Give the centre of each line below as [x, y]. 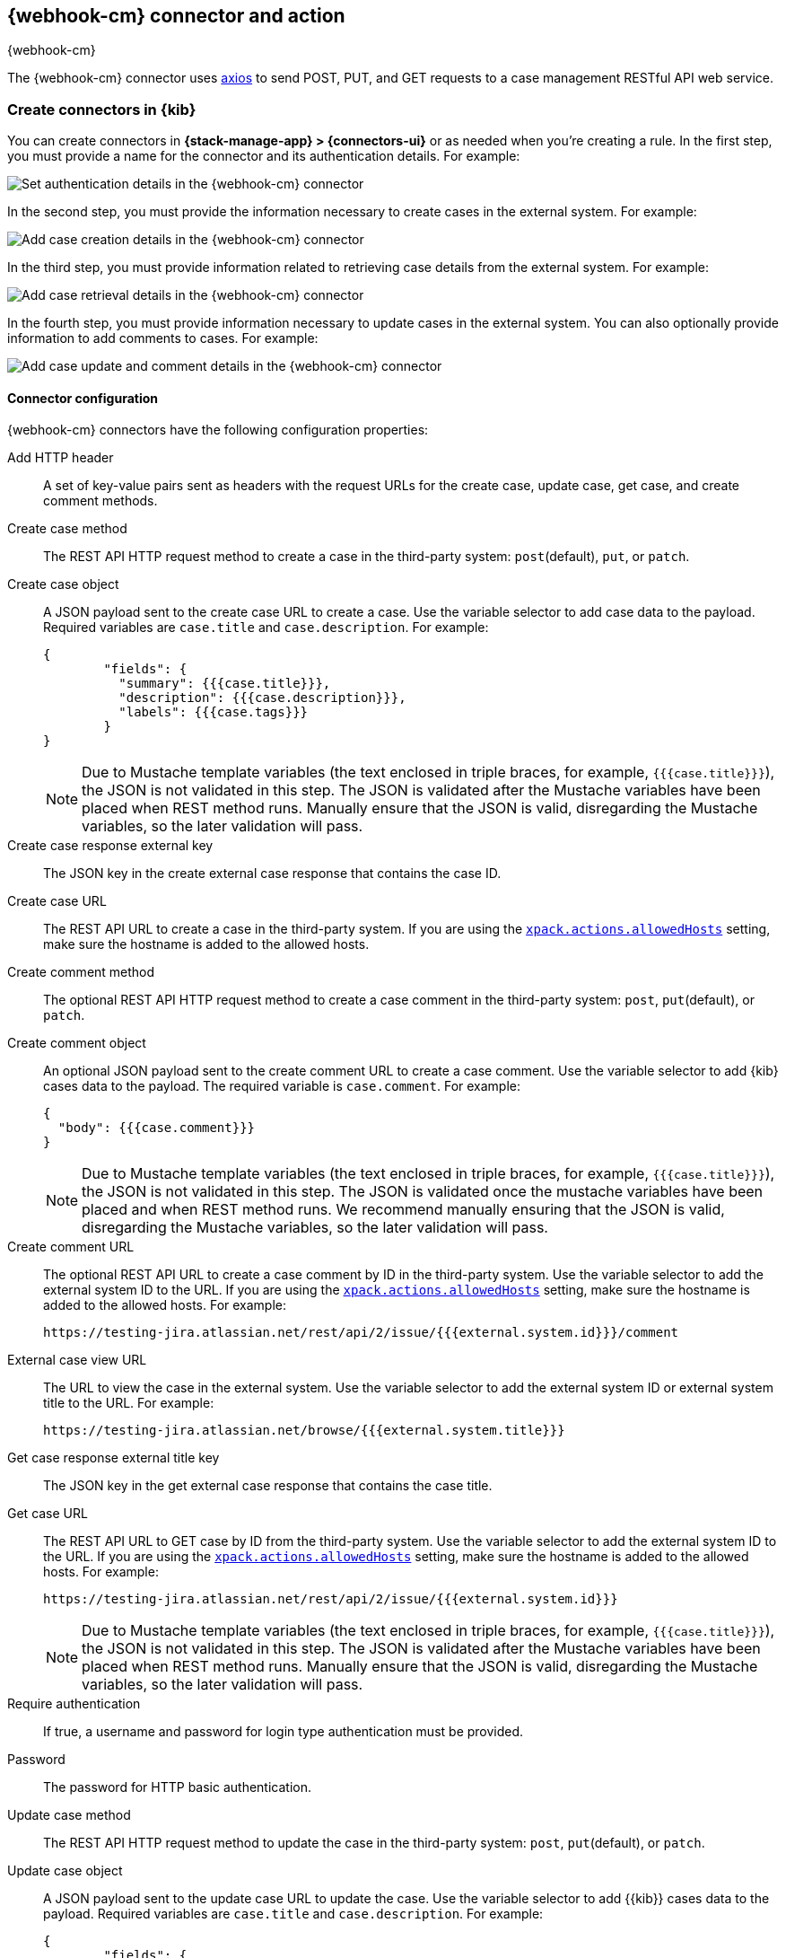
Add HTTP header [61, 458]
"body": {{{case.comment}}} [157, 1128]
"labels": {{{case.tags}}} [214, 712]
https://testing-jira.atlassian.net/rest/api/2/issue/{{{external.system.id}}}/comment [361, 1333]
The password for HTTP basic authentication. [177, 1787]
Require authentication [74, 1704]
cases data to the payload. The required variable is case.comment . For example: [282, 1086]
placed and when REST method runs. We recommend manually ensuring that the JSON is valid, [403, 1210]
